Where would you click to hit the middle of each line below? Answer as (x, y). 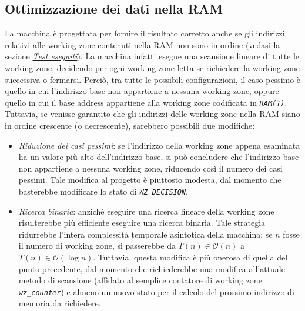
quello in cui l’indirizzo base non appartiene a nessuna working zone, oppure (142, 91)
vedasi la (264, 44)
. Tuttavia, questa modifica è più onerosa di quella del (190, 257)
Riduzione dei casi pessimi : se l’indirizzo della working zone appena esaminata (159, 145)
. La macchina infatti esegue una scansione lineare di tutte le (190, 56)
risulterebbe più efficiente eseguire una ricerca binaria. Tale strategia (142, 223)
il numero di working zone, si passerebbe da (97, 245)
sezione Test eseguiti (41, 56)
